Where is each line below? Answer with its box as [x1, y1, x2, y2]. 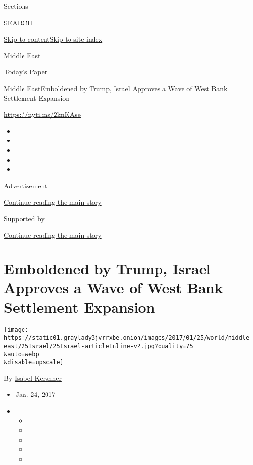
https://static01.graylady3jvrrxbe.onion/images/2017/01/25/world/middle [4, 334, 250, 342]
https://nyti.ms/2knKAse [4, 109, 81, 119]
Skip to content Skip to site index [4, 34, 103, 44]
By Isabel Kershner [4, 372, 62, 383]
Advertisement [4, 180, 47, 190]
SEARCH [4, 17, 33, 27]
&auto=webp [4, 350, 39, 358]
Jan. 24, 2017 [15, 389, 55, 399]
